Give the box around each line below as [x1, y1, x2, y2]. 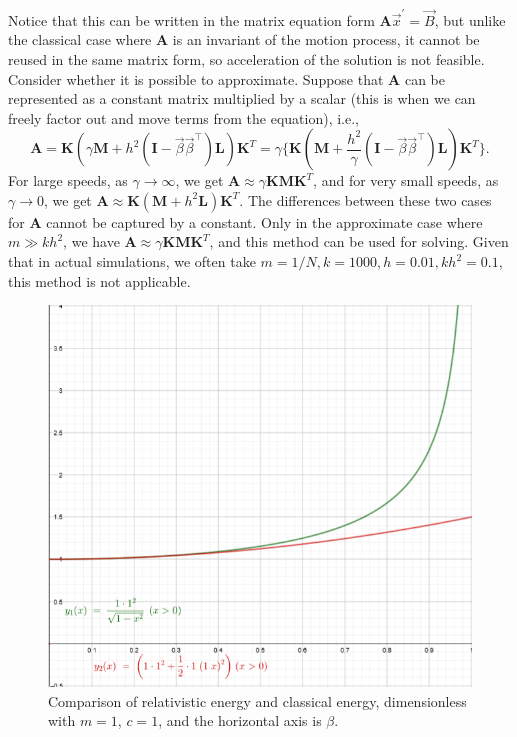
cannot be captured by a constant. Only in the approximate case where [46, 211, 483, 232]
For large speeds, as [8, 170, 128, 191]
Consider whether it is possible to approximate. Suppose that [8, 68, 384, 89]
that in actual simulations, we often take [8, 251, 256, 272]
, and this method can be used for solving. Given [209, 231, 509, 252]
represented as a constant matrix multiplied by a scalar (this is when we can [8, 88, 476, 109]
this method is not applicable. [8, 270, 191, 291]
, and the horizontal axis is [158, 710, 322, 731]
